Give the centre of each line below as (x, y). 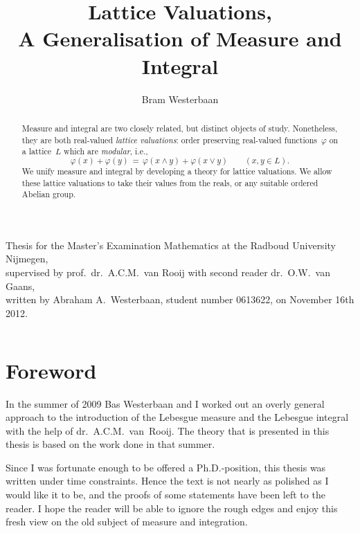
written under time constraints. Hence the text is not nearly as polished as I (167, 481)
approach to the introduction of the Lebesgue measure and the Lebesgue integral (177, 417)
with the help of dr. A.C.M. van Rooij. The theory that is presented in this (168, 430)
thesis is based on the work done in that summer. (110, 444)
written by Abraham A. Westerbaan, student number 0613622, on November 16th (180, 299)
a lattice (37, 151)
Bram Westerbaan (180, 99)
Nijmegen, (27, 259)
